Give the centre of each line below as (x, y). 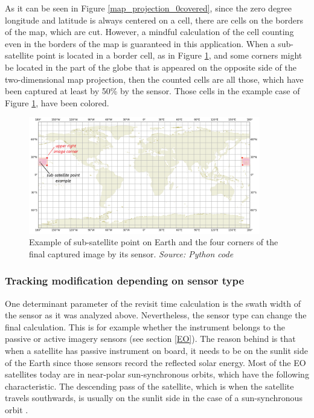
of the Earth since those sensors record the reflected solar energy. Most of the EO (155, 362)
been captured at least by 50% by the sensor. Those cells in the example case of (152, 91)
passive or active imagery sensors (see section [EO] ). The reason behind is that (150, 339)
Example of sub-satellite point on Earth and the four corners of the (154, 242)
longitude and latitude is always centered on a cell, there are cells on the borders (154, 20)
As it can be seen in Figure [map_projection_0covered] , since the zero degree (149, 8)
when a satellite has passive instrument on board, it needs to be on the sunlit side (156, 350)
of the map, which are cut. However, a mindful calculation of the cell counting (149, 32)
